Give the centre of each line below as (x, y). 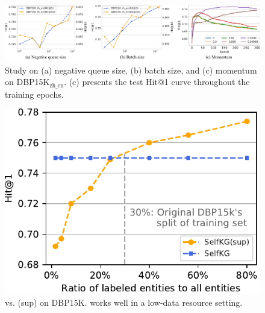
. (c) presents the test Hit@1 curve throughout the (157, 82)
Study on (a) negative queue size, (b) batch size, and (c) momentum (131, 70)
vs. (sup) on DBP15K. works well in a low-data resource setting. (124, 302)
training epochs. (34, 94)
